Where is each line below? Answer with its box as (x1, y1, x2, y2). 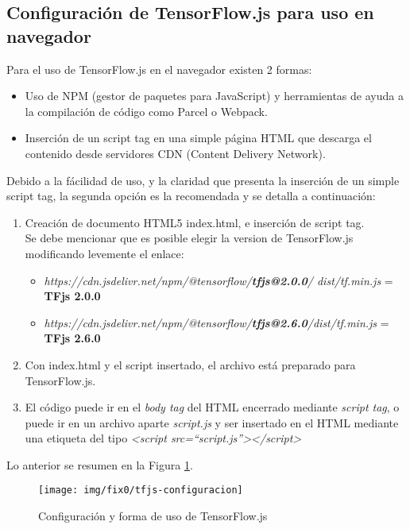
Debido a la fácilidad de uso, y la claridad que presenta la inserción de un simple (6, 172, 400, 188)
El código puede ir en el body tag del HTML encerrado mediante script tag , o (25, 399, 400, 415)
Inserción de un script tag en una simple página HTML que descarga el (25, 129, 372, 146)
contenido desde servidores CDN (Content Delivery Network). (25, 145, 326, 161)
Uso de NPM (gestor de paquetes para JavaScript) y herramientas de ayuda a (25, 87, 404, 104)
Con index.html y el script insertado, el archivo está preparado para (25, 356, 356, 373)
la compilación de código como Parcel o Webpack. (25, 102, 268, 119)
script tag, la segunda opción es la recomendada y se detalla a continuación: (6, 187, 376, 204)
